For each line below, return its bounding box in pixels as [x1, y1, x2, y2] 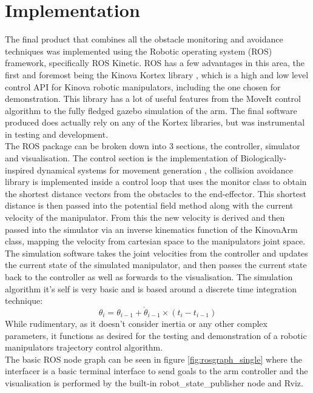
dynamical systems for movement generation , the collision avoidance [37, 163, 293, 176]
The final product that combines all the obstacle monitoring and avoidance [5, 33, 283, 45]
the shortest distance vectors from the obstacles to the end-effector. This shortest [5, 187, 307, 200]
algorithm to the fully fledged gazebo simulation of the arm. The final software [5, 104, 297, 116]
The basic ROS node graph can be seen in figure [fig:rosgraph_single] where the [5, 352, 302, 365]
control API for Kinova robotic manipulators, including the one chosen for [5, 80, 281, 93]
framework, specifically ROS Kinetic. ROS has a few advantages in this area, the [5, 56, 305, 69]
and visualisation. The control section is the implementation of [5, 152, 238, 164]
